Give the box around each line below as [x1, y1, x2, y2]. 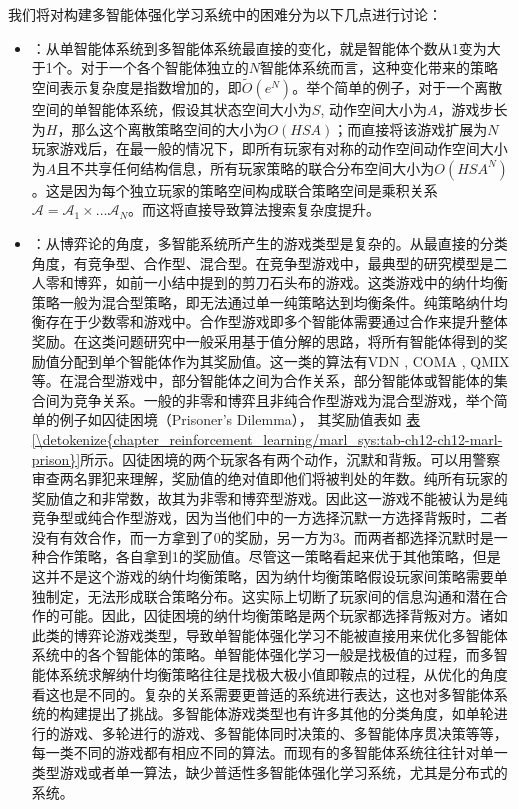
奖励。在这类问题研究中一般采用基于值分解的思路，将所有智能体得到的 [31, 330, 494, 351]
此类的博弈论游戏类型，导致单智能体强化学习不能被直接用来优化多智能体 [31, 624, 508, 645]
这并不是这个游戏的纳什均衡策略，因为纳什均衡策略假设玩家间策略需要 [31, 566, 494, 587]
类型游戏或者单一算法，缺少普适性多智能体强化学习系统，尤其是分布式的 [31, 762, 508, 782]
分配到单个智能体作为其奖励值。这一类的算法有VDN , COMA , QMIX [59, 350, 510, 371]
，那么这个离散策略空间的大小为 [57, 118, 268, 139]
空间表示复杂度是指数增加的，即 [31, 77, 242, 97]
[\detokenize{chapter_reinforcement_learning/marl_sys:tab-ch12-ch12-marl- [31, 428, 503, 449]
